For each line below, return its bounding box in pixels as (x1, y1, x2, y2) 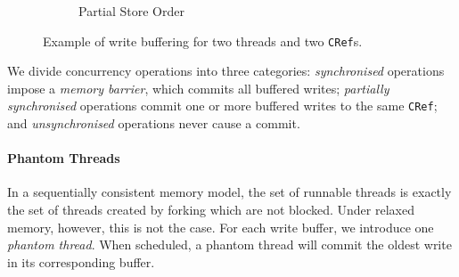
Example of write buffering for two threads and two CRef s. (43, 31, 363, 50)
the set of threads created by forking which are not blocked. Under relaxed (7, 200, 414, 219)
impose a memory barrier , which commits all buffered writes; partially (7, 78, 389, 97)
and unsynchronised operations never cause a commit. (7, 114, 300, 133)
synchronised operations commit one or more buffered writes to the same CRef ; (7, 96, 438, 115)
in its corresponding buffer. (7, 252, 155, 271)
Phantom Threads (7, 149, 120, 167)
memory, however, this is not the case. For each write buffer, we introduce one (7, 217, 434, 236)
